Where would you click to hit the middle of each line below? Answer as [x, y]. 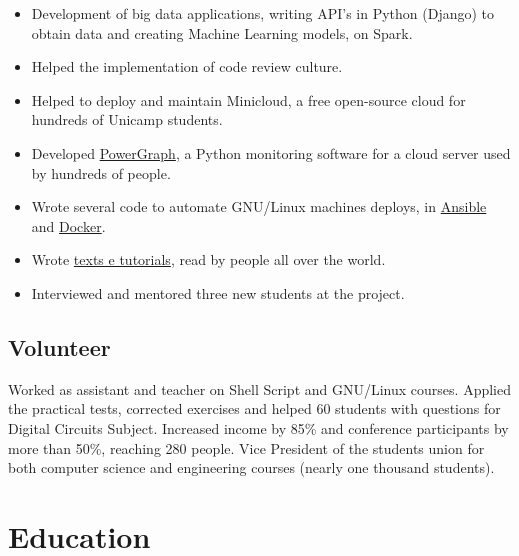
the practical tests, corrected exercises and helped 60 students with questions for [254, 408]
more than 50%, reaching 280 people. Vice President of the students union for [246, 447]
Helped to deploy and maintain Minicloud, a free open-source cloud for [248, 99]
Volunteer [59, 346]
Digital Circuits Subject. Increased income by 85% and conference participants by [258, 427]
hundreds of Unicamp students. [127, 119]
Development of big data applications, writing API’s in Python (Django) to [263, 13]
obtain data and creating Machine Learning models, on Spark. [222, 32]
